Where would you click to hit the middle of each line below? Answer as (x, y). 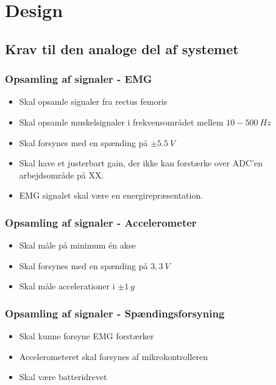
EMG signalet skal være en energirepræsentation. (111, 195)
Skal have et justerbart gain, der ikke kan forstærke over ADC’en (141, 163)
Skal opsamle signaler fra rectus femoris (93, 101)
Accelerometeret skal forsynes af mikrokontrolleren (114, 356)
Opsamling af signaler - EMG (79, 79)
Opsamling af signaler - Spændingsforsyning (115, 313)
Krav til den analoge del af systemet (122, 48)
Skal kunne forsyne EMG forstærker (87, 336)
